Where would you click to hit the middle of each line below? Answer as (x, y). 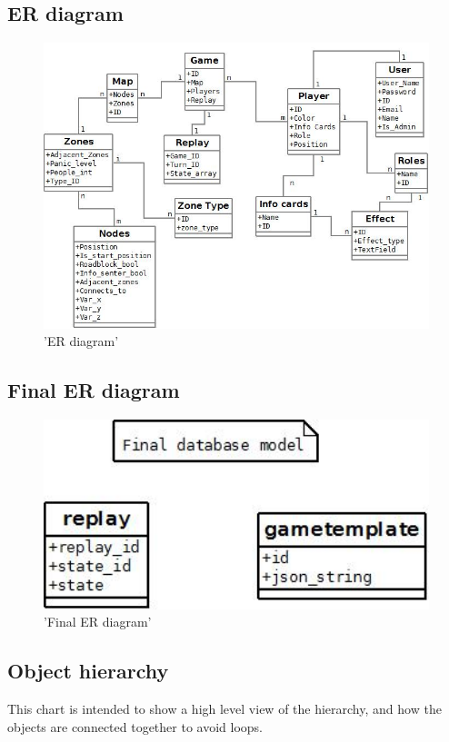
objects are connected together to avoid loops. (135, 726)
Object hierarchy (88, 671)
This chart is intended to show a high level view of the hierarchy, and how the (224, 709)
